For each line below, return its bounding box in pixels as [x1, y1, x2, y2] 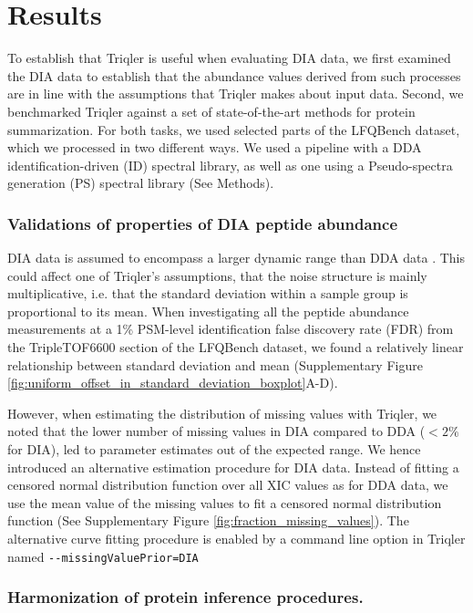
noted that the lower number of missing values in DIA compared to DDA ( [7, 421, 426, 441]
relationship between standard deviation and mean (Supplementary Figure [7, 355, 423, 374]
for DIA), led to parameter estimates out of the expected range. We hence [7, 440, 421, 459]
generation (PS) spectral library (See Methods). [7, 173, 274, 192]
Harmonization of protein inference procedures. [7, 586, 364, 608]
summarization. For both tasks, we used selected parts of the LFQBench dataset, [7, 119, 460, 139]
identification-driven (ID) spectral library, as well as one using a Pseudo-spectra [7, 155, 453, 174]
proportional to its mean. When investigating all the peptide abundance [7, 301, 409, 320]
